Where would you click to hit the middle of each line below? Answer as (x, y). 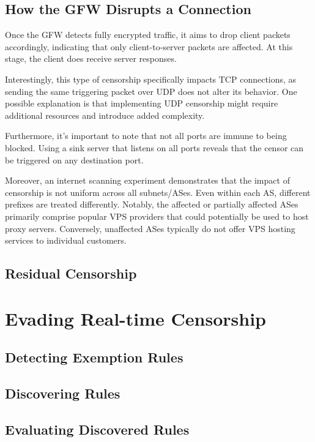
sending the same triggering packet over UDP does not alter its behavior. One (151, 91)
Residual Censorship (71, 273)
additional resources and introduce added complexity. (105, 115)
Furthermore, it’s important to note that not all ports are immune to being (146, 136)
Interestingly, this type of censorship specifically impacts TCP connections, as (151, 79)
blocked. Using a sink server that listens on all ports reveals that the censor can (154, 147)
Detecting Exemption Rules (94, 357)
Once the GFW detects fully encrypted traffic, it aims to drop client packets (148, 35)
